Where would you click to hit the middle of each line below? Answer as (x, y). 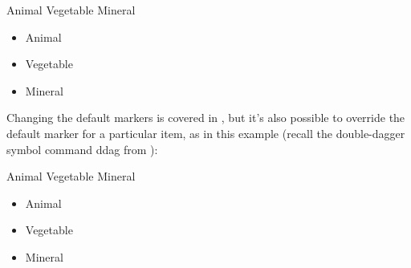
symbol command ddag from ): (82, 149)
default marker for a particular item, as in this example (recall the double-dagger (206, 133)
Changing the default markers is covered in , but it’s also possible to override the (206, 118)
